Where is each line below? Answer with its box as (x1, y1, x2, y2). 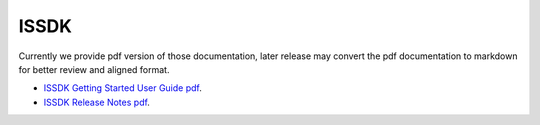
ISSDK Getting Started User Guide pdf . (43, 82, 202, 94)
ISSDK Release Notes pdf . (43, 96, 150, 108)
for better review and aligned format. (18, 63, 170, 75)
